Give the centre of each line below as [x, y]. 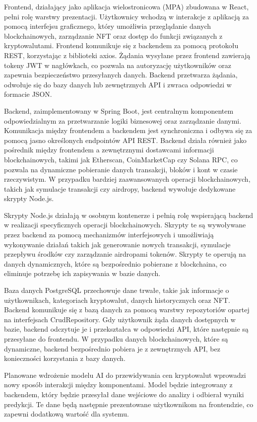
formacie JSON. [28, 94]
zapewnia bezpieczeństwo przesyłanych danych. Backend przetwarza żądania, [121, 75]
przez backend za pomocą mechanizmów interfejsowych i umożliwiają [109, 235]
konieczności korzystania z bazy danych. [65, 358]
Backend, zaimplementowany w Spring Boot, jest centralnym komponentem [119, 110]
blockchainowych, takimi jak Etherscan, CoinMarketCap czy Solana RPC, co [121, 159]
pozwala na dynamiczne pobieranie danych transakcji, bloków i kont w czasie [121, 169]
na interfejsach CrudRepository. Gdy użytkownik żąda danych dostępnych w [120, 319]
